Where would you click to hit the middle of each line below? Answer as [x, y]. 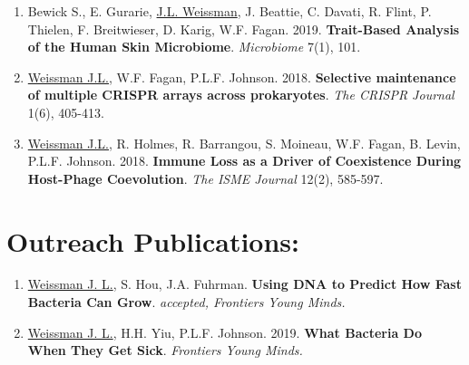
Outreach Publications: [153, 240]
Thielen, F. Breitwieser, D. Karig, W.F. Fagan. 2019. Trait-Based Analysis [244, 29]
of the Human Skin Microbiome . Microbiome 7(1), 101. [194, 47]
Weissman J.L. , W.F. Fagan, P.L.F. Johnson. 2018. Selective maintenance [242, 77]
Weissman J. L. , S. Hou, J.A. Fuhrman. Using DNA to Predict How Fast [244, 284]
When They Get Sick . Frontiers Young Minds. [165, 350]
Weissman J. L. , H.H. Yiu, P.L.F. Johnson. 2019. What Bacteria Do [225, 332]
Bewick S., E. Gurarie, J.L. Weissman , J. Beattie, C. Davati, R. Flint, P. [230, 11]
